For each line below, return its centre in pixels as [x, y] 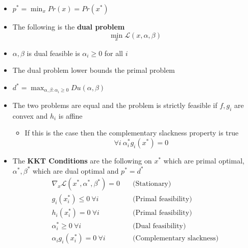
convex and [30, 115]
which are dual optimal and [76, 170]
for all [114, 53]
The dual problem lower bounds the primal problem [94, 70]
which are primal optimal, [204, 161]
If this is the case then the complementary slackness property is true [132, 133]
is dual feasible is [53, 53]
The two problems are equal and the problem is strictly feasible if [115, 105]
